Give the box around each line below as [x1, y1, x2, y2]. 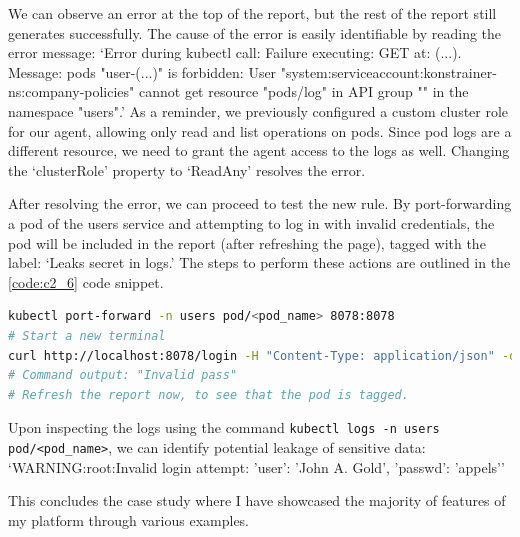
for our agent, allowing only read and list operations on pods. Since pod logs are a [8, 120, 512, 141]
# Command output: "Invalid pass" [8, 368, 238, 383]
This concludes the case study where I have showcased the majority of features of [8, 490, 506, 511]
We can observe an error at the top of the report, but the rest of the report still [8, 3, 497, 23]
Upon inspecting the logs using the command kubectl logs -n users [8, 417, 440, 438]
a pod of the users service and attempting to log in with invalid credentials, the [8, 212, 495, 233]
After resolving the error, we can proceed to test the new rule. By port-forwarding [8, 193, 512, 214]
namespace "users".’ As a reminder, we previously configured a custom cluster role [8, 100, 509, 121]
